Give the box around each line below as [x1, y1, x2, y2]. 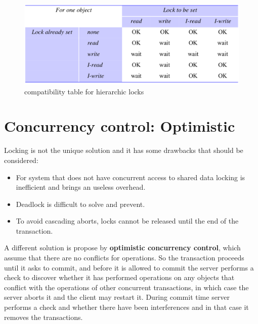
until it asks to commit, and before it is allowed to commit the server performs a [4, 262, 254, 273]
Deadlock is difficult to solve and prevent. [16, 198, 145, 209]
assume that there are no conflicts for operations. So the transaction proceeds [4, 252, 244, 263]
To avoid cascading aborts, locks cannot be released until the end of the [16, 215, 239, 226]
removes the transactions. [4, 311, 83, 322]
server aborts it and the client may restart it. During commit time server [4, 292, 230, 302]
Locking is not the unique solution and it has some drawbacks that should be [4, 145, 243, 155]
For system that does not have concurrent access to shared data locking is [16, 172, 245, 182]
